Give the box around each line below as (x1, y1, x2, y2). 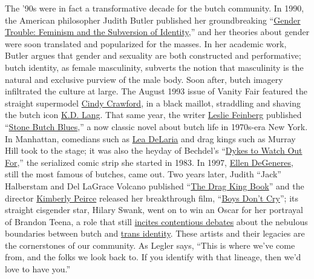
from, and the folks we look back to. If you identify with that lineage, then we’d (5, 251, 301, 263)
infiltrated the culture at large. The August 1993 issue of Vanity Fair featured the (5, 85, 307, 97)
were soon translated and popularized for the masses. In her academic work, (5, 37, 287, 50)
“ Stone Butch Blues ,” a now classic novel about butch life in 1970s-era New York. (5, 120, 308, 133)
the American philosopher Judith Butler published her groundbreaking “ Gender (5, 13, 301, 26)
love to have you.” (5, 263, 71, 275)
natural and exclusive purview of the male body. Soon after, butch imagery (5, 73, 283, 85)
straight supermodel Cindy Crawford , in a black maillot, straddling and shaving (5, 96, 301, 109)
